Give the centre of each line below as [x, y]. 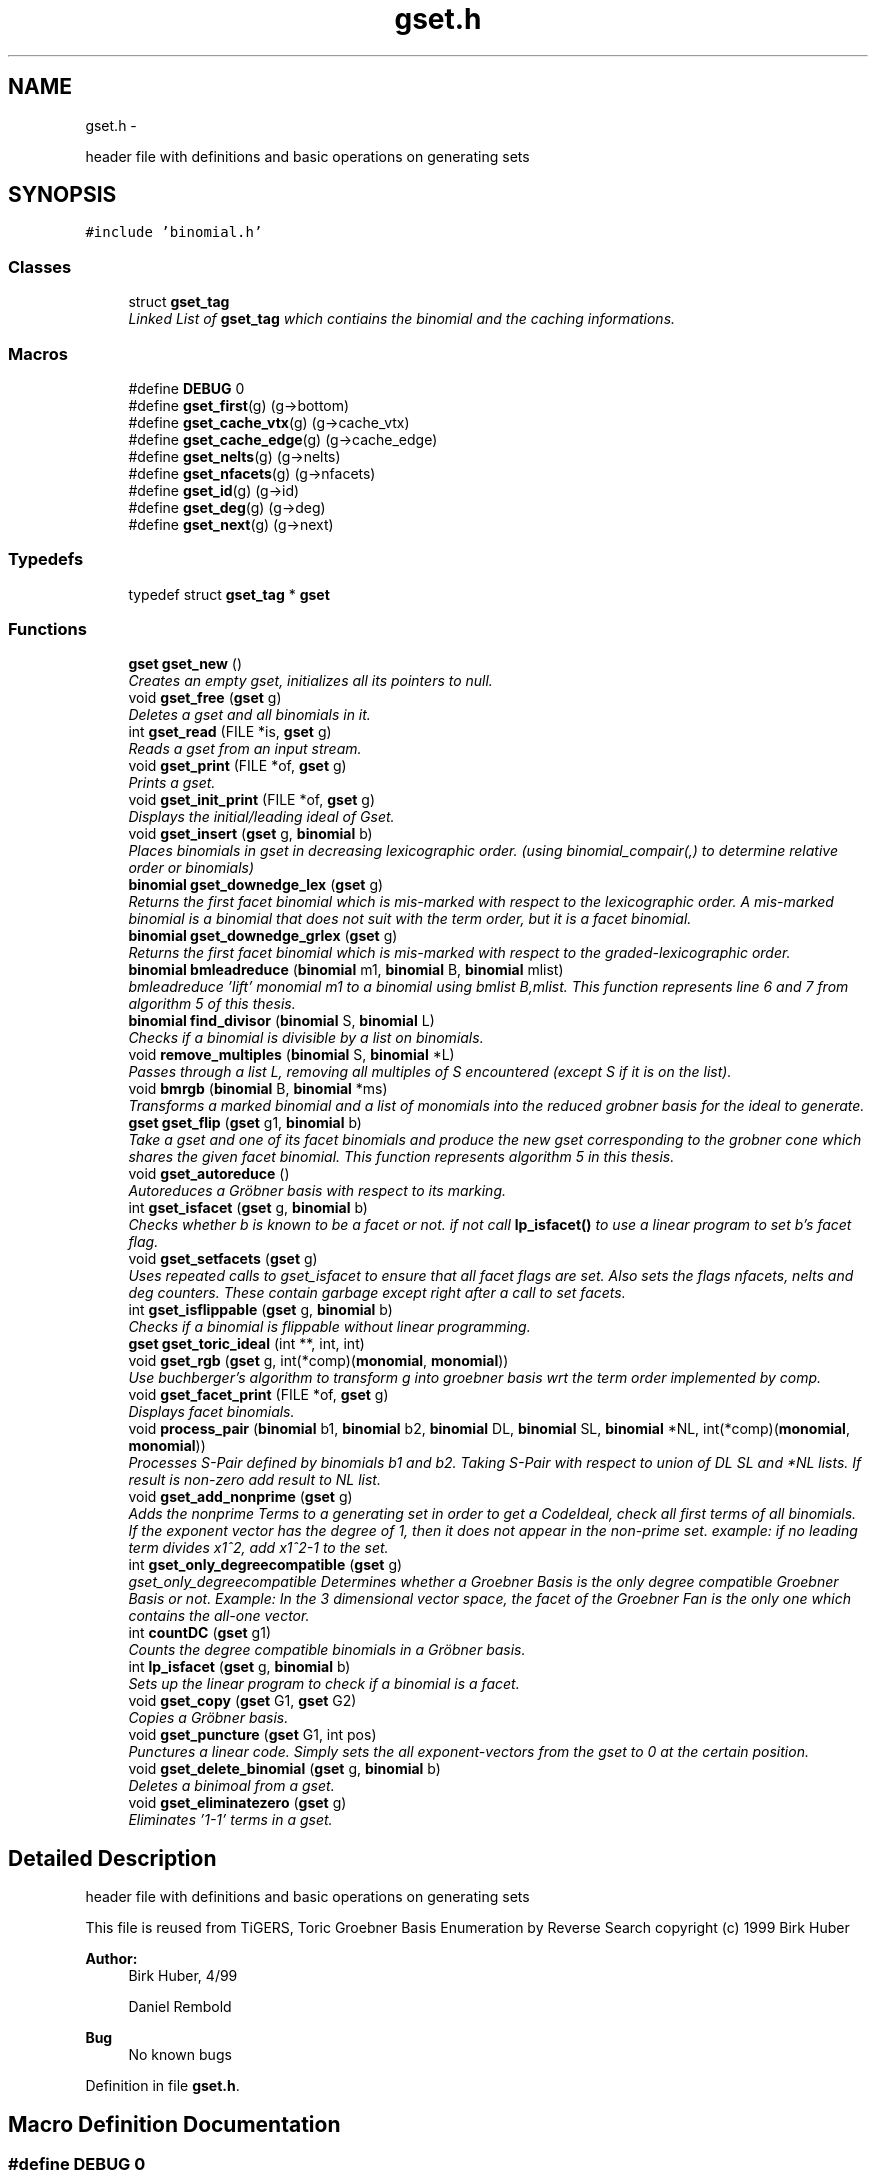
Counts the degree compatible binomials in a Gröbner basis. [327, 1650]
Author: [111, 1959]
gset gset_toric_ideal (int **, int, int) [246, 1344]
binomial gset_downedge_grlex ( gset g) [263, 936]
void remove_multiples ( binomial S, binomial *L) [291, 1055]
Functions [47, 629]
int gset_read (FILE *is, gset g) [230, 732]
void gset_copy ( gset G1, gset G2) [242, 1701]
